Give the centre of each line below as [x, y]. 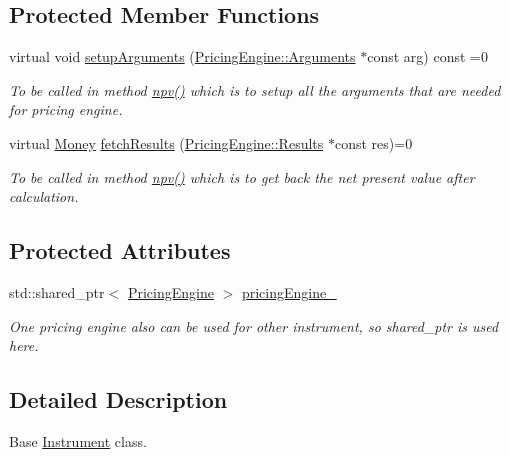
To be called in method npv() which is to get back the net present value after [242, 176]
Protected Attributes [120, 250]
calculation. [44, 196]
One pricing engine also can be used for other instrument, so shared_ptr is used [254, 325]
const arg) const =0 [427, 56]
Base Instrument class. [78, 440]
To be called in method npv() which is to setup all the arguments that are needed [255, 89]
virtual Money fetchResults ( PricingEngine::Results [166, 142]
